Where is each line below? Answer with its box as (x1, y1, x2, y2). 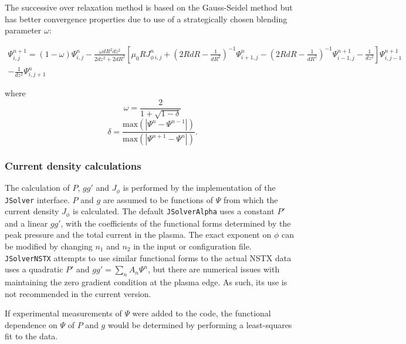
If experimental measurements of (5, 307, 122, 319)
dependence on (5, 318, 57, 330)
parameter (5, 24, 42, 36)
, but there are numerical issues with (148, 263, 280, 275)
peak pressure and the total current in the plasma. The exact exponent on (5, 228, 272, 241)
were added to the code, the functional (132, 307, 271, 319)
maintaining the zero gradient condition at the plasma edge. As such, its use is (5, 276, 287, 288)
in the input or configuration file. (133, 240, 252, 252)
